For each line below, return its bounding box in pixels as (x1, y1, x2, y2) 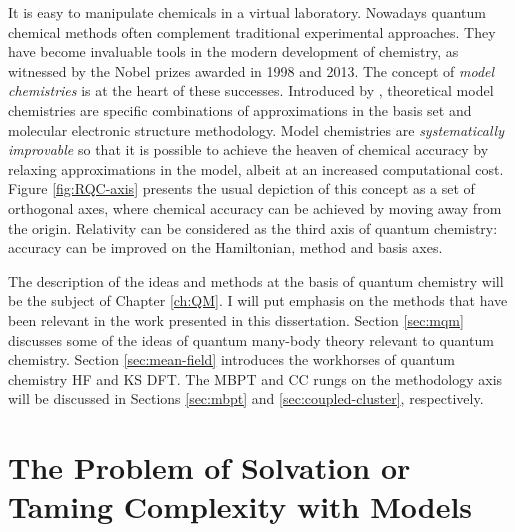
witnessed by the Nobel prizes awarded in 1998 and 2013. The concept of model (8, 60, 495, 81)
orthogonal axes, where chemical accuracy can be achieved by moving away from (8, 197, 502, 218)
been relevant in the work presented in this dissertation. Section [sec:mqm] (8, 309, 464, 330)
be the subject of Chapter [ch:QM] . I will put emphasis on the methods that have (8, 290, 508, 311)
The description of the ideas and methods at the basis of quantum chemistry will (8, 270, 504, 291)
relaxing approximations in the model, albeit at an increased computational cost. (8, 158, 504, 179)
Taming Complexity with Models (8, 486, 473, 527)
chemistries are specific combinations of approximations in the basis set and (8, 99, 472, 120)
